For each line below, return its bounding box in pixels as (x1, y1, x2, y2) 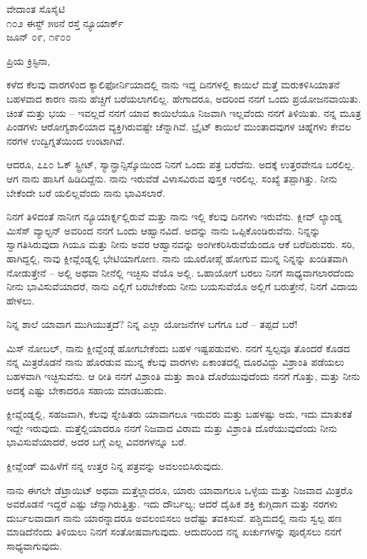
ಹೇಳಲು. (6, 292, 35, 307)
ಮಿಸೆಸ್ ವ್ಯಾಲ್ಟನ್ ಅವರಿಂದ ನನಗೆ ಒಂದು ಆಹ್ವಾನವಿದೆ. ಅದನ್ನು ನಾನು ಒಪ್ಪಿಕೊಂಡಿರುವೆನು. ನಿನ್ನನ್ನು (6, 222, 321, 237)
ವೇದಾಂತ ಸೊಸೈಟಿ (6, 1, 66, 16)
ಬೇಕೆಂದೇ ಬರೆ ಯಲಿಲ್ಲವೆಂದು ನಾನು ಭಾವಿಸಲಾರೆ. (6, 185, 165, 200)
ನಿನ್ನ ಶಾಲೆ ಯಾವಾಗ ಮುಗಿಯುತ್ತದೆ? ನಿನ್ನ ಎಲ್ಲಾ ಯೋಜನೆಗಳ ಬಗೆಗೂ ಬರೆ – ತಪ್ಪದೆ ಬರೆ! (6, 317, 298, 332)
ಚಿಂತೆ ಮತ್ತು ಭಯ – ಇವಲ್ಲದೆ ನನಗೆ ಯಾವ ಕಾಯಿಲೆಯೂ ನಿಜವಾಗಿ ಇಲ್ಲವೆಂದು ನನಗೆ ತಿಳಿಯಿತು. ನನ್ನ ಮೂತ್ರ (6, 105, 361, 120)
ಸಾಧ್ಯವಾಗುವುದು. (6, 538, 63, 553)
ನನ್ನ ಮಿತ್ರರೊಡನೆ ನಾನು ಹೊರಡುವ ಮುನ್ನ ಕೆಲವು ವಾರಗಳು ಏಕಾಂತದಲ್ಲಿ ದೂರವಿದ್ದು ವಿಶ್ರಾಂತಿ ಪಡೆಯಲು (6, 354, 344, 369)
